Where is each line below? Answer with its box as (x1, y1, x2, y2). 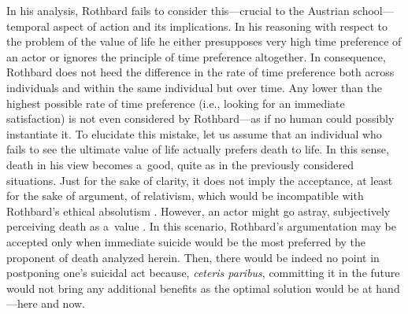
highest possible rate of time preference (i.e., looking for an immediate (6, 94, 345, 111)
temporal (6, 17, 50, 34)
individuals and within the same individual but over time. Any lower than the (6, 79, 383, 95)
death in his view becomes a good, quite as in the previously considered (6, 156, 354, 172)
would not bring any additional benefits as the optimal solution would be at (6, 279, 373, 296)
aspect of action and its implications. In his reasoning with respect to (53, 17, 388, 34)
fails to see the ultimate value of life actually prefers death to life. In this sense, (6, 141, 389, 157)
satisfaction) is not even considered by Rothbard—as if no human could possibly (6, 110, 395, 127)
